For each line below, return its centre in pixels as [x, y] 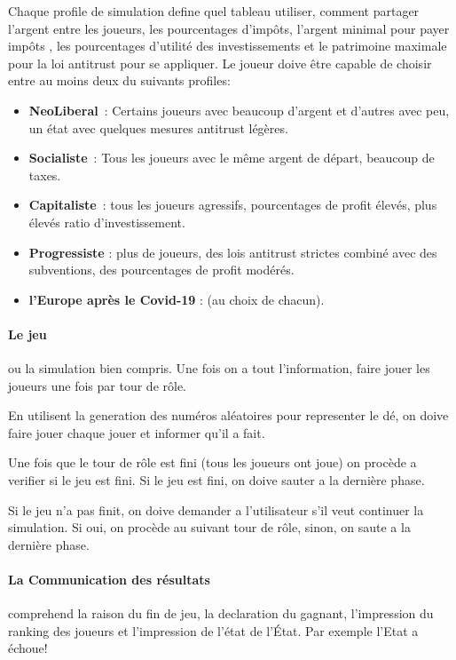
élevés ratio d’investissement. [107, 222]
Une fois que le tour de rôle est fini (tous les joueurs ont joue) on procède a [212, 462]
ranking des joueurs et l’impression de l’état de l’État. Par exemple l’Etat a [213, 630]
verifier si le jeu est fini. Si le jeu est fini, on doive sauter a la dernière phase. [216, 480]
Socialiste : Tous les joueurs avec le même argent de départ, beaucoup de [232, 158]
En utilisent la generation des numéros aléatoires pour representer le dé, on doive [228, 415]
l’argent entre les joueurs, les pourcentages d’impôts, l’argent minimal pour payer [229, 28]
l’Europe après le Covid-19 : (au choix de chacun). [177, 299]
